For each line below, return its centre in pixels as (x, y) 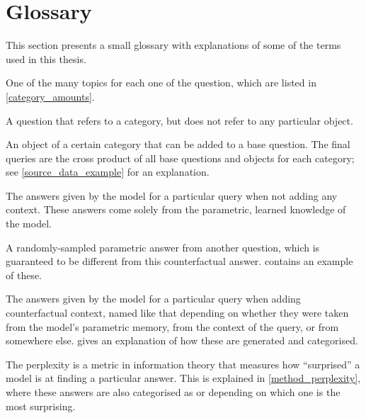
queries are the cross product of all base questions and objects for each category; (180, 158)
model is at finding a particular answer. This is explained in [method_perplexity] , (183, 378)
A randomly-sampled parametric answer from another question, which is (163, 247)
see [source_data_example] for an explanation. (108, 172)
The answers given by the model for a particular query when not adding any (172, 195)
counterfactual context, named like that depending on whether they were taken (177, 313)
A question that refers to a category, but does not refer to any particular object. (179, 120)
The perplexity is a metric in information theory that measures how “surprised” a (183, 364)
